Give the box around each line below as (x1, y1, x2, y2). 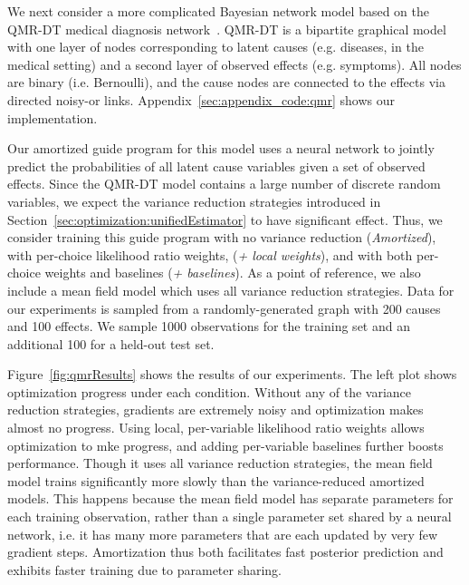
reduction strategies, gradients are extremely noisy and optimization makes (7, 400, 424, 419)
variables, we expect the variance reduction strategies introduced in (7, 191, 381, 210)
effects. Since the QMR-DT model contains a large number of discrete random (7, 174, 441, 193)
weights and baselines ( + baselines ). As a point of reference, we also (44, 263, 421, 282)
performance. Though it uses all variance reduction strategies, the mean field (7, 453, 433, 473)
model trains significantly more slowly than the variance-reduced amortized (7, 471, 425, 490)
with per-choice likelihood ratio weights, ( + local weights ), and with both (7, 245, 413, 264)
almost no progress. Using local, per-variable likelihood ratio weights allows (7, 418, 425, 437)
